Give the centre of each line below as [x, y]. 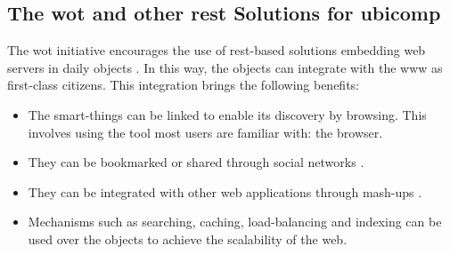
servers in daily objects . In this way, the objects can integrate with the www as [225, 67]
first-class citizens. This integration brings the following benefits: [183, 85]
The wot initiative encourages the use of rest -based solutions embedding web [217, 50]
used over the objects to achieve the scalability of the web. [188, 238]
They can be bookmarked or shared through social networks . [196, 162]
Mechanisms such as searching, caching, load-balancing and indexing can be [235, 222]
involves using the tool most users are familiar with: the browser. [205, 132]
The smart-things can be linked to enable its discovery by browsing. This [227, 114]
